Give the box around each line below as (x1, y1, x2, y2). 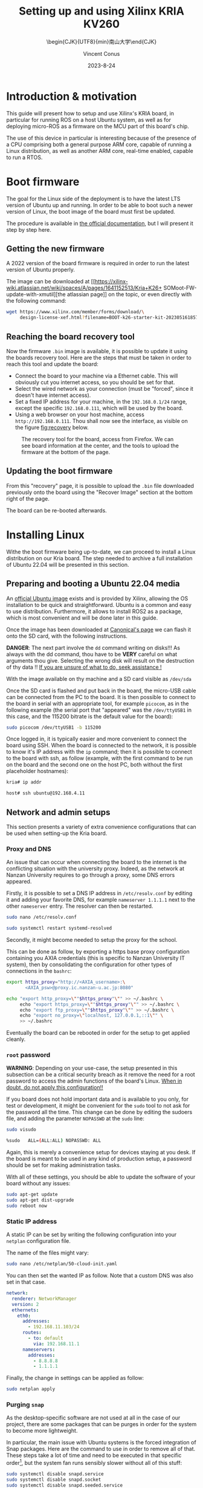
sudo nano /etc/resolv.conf (6, 915, 77, 921)
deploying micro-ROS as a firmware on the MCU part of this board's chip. (6, 123, 189, 130)
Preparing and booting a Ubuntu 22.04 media (6, 578, 180, 589)
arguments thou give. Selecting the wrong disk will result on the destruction (6, 657, 195, 664)
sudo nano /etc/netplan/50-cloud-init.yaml (6, 1261, 118, 1267)
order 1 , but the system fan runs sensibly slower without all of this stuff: (6, 1458, 182, 1467)
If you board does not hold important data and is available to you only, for (6, 1095, 189, 1103)
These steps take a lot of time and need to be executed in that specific (6, 1452, 182, 1459)
